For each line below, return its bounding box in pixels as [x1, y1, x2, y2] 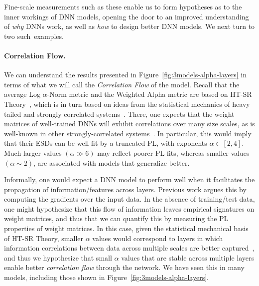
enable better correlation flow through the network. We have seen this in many [4, 262, 245, 273]
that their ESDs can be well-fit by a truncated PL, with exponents [4, 138, 207, 148]
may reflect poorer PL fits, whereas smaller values [97, 147, 250, 158]
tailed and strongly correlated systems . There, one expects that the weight [4, 108, 235, 119]
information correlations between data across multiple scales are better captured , [4, 243, 255, 253]
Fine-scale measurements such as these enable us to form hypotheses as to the [4, 1, 242, 11]
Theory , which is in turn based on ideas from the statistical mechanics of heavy [4, 98, 250, 109]
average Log [4, 89, 40, 99]
